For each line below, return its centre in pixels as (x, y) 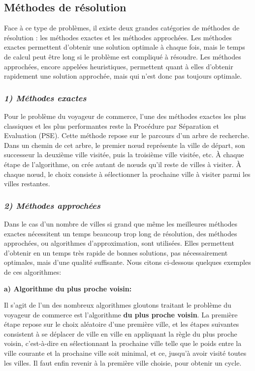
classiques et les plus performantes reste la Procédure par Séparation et (112, 126)
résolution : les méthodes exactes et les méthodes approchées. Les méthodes (118, 37)
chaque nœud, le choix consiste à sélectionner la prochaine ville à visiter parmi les (127, 174)
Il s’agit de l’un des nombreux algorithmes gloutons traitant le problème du (118, 305)
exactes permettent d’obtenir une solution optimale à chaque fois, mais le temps (125, 47)
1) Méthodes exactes (45, 98)
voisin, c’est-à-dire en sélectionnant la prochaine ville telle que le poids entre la (123, 343)
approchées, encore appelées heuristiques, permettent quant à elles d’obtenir (119, 66)
